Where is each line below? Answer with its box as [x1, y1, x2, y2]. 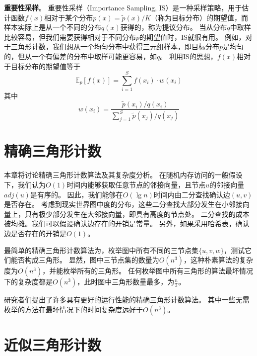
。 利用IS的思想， [160, 51, 217, 61]
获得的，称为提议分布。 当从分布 [120, 22, 227, 32]
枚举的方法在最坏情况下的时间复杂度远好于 [4, 304, 143, 314]
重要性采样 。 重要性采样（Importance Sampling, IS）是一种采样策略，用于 [4, 2, 242, 12]
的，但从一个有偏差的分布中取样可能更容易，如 [4, 51, 157, 61]
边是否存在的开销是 [4, 228, 66, 238]
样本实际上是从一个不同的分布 [4, 22, 101, 32]
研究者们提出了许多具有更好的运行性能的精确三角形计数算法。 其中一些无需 [4, 294, 250, 305]
